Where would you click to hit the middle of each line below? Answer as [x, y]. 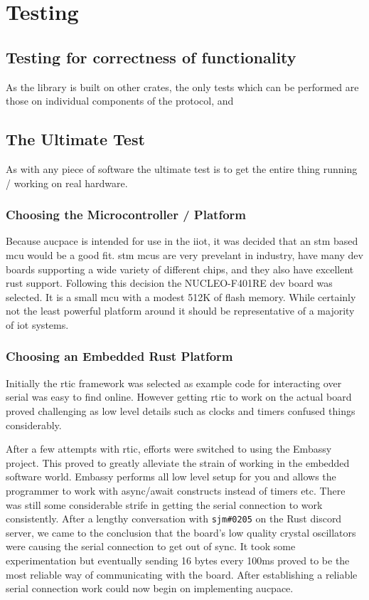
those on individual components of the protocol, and [120, 101]
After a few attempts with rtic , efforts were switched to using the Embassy [169, 449]
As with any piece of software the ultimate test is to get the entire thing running [182, 168]
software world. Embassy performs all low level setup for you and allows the [171, 477]
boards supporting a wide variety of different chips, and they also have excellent [180, 269]
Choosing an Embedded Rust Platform [119, 356]
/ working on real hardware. [67, 183]
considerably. [34, 425]
